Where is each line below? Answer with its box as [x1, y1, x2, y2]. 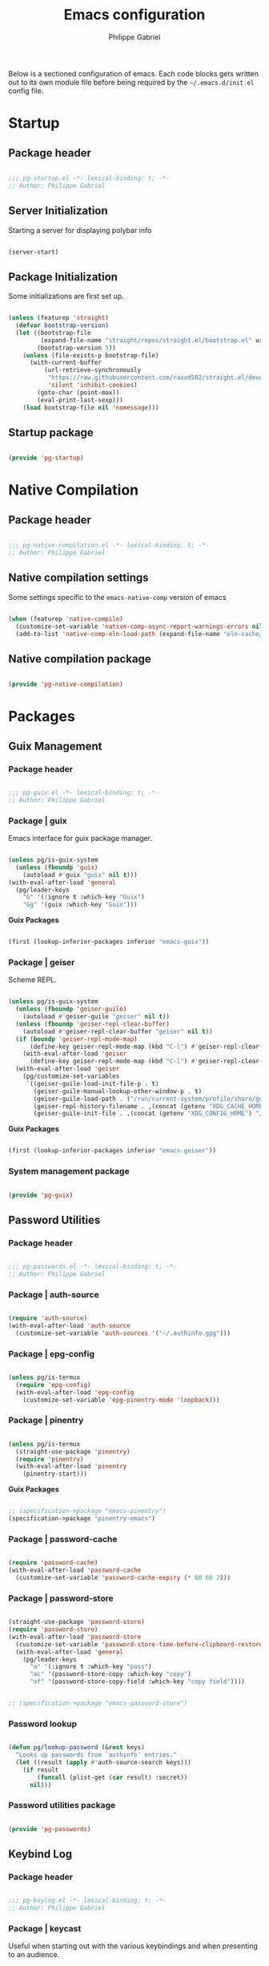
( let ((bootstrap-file [15, 328, 91, 337]
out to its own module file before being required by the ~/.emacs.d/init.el [8, 77, 255, 87]
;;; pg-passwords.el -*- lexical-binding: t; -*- [8, 1262, 178, 1271]
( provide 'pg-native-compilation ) [8, 680, 124, 688]
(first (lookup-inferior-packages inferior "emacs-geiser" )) [8, 1147, 217, 1155]
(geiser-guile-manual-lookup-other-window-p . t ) [33, 1087, 203, 1095]
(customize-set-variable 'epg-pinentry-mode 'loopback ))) [22, 1396, 220, 1404]
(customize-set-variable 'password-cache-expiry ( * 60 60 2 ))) [15, 1574, 231, 1582]
